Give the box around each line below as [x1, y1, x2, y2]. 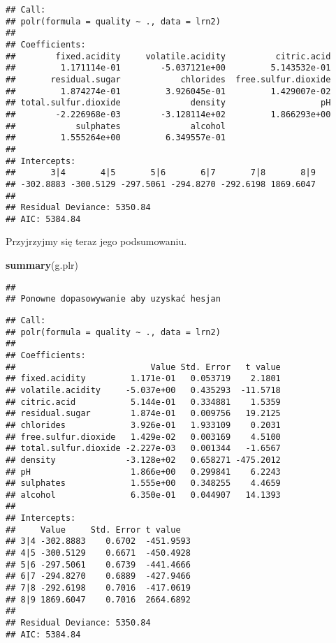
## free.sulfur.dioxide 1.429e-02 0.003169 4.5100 [6, 431, 281, 442]
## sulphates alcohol [6, 121, 226, 131]
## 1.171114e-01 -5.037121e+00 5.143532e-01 [6, 63, 331, 73]
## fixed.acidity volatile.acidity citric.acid [6, 51, 331, 61]
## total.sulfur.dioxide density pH [6, 98, 331, 108]
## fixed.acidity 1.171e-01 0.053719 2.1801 [6, 374, 281, 384]
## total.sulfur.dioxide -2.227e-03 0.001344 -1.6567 [6, 443, 281, 454]
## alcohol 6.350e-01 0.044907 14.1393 [6, 489, 281, 500]
